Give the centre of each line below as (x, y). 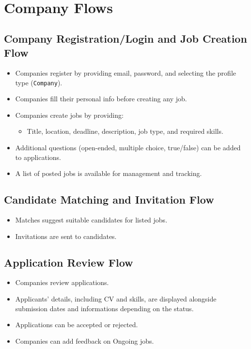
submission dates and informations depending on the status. (104, 308)
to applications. (38, 157)
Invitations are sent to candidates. (66, 236)
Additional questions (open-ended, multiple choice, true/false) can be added (128, 147)
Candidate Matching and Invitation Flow (109, 199)
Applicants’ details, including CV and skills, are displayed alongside (116, 298)
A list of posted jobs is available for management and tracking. (109, 173)
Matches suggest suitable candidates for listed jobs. (91, 219)
